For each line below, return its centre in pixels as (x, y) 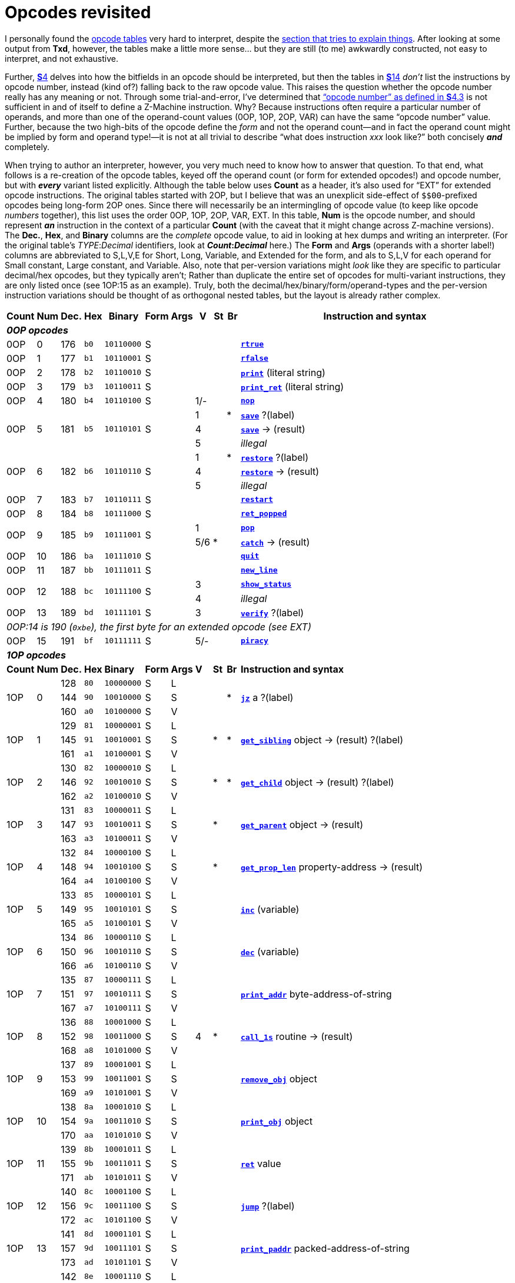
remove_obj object (279, 1078)
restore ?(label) (274, 457)
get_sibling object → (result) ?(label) (322, 739)
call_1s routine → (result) (297, 1036)
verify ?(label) (272, 612)
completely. (27, 147)
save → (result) (273, 429)
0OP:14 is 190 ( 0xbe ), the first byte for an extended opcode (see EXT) (159, 626)
